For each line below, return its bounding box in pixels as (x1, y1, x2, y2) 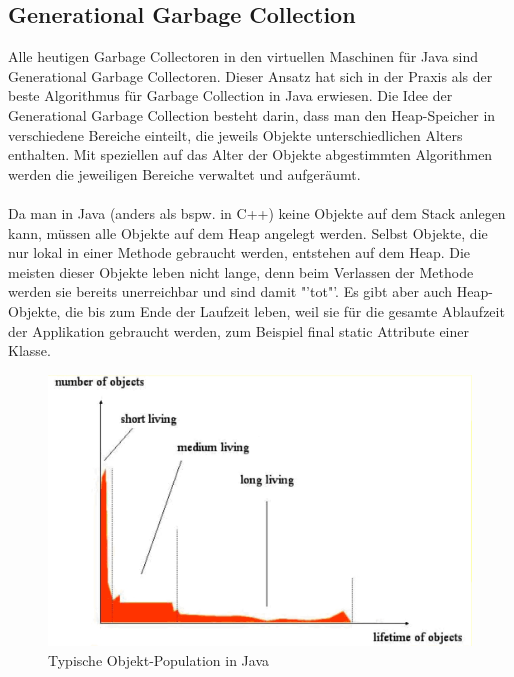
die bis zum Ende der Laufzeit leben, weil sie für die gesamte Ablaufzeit (65, 300, 505, 321)
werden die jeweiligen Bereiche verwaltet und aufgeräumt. (8, 163, 361, 184)
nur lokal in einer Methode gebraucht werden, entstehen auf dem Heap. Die (8, 242, 471, 263)
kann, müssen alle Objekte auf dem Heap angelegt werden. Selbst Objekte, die (8, 222, 488, 243)
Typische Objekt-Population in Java (48, 649, 269, 670)
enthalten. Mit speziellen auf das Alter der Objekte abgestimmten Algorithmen (8, 144, 493, 165)
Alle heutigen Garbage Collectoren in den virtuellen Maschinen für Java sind (8, 46, 479, 67)
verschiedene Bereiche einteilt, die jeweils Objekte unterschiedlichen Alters (8, 124, 463, 145)
